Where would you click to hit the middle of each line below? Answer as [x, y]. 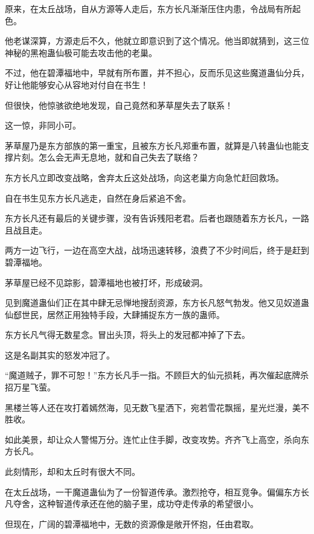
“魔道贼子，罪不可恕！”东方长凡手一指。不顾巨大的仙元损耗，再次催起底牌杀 [157, 375]
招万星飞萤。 [30, 387]
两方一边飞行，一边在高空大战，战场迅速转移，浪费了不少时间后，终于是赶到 [157, 250]
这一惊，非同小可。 [43, 125]
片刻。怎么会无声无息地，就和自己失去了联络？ [106, 157]
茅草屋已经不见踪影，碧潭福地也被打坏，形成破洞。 [106, 282]
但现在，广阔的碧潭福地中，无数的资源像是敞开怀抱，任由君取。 [132, 523]
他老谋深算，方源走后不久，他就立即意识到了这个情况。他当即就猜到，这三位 [157, 41]
